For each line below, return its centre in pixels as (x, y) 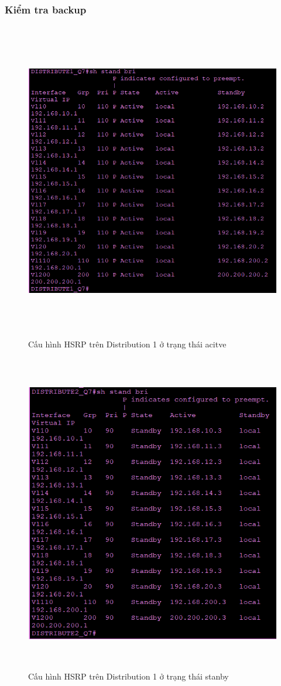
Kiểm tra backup (46, 9)
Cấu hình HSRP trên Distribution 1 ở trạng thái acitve (127, 344)
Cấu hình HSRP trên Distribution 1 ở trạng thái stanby (128, 676)
